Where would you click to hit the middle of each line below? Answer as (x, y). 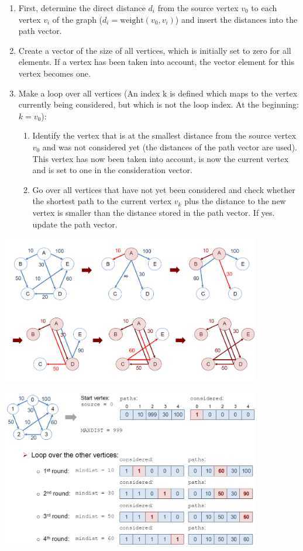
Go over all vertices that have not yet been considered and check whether (164, 189)
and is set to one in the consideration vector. (112, 170)
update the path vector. (75, 224)
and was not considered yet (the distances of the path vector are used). (170, 147)
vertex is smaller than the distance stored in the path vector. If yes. (154, 212)
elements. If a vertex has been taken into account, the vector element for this (156, 62)
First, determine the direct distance (82, 8)
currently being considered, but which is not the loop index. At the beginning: (159, 104)
